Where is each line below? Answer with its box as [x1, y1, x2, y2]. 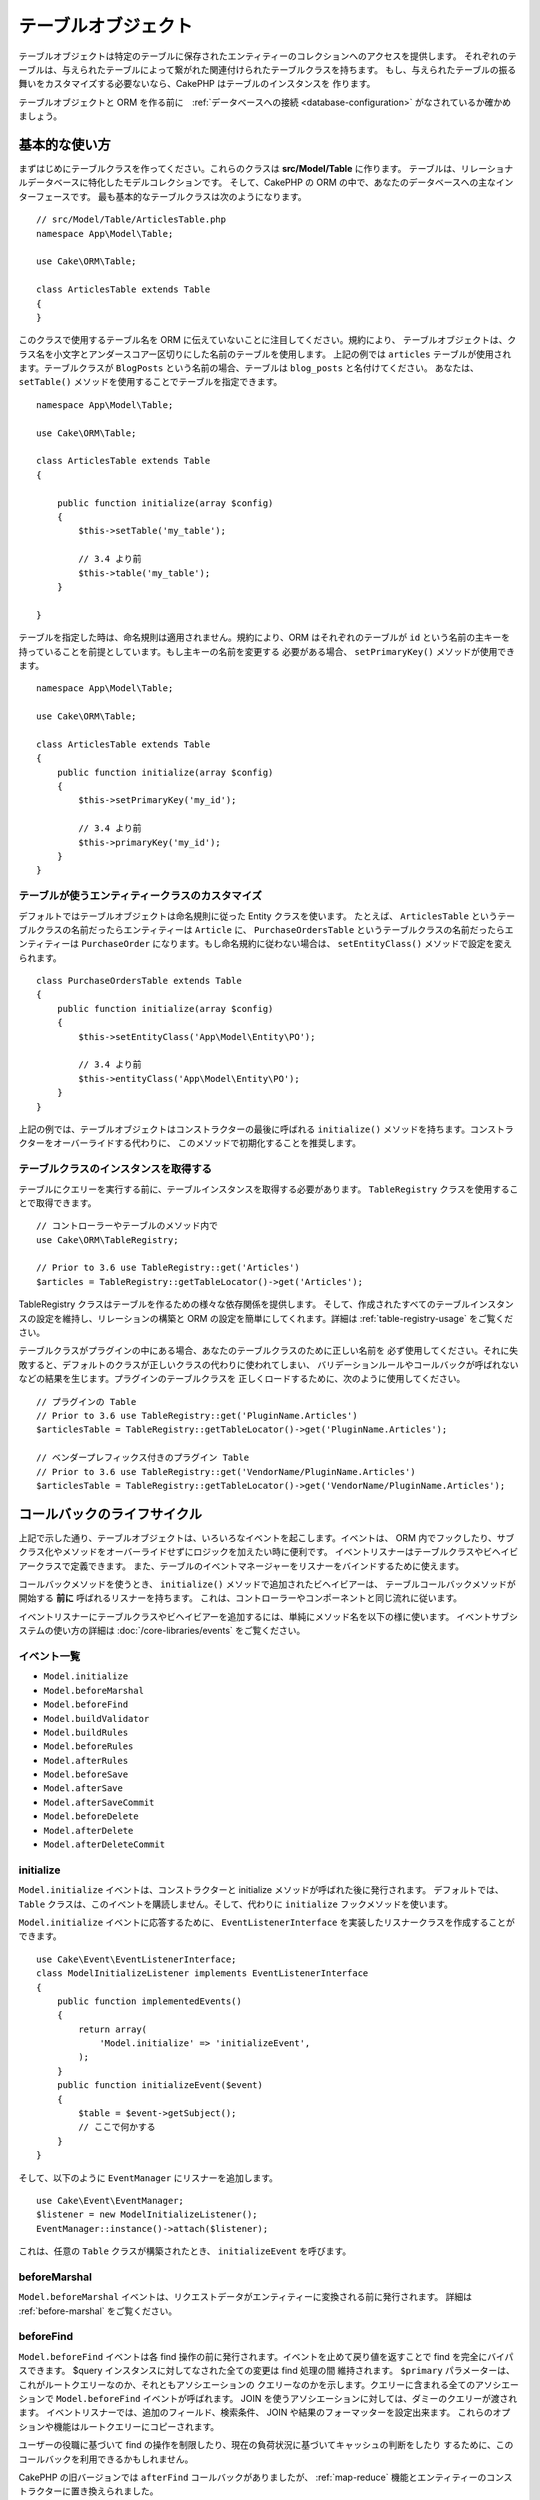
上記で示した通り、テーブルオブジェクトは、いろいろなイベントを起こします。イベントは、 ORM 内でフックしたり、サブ [18, 1531, 515, 1544]
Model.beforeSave [43, 1769, 129, 1780]
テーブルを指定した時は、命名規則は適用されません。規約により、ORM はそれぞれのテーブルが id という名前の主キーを [18, 631, 511, 644]
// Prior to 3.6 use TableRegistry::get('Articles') [36, 1262, 300, 1274]
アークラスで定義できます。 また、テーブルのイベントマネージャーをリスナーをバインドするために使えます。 [18, 1560, 465, 1572]
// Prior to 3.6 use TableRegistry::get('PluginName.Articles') [36, 1410, 359, 1421]
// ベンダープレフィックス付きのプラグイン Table [36, 1452, 250, 1464]
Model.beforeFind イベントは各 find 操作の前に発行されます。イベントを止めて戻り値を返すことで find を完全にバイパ [18, 2350, 514, 2362]
